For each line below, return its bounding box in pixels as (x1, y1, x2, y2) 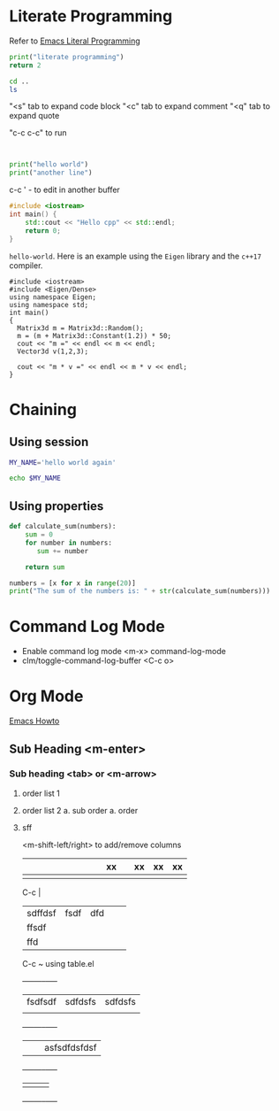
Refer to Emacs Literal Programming (9, 35, 140, 46)
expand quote (9, 111, 60, 121)
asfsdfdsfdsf (43, 1041, 97, 1053)
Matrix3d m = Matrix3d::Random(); (17, 323, 144, 333)
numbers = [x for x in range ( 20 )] (9, 578, 137, 588)
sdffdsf (26, 907, 57, 919)
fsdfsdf (26, 995, 57, 1007)
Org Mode (9, 686, 84, 706)
